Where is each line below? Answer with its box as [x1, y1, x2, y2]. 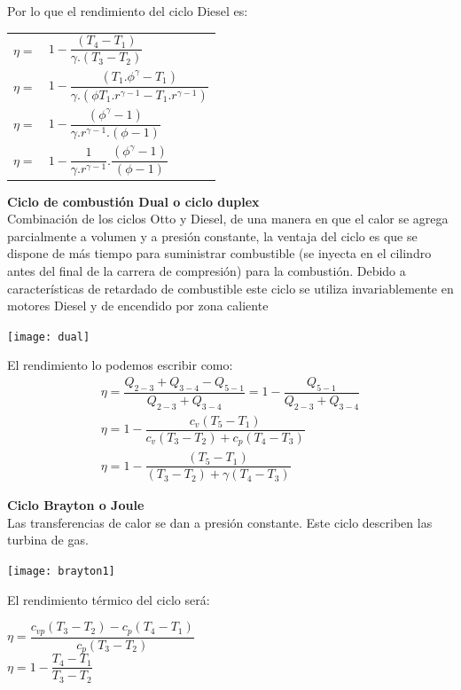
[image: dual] [7, 330, 90, 343]
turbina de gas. [7, 530, 89, 549]
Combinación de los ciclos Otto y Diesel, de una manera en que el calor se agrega [7, 209, 449, 228]
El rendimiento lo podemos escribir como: [7, 356, 233, 374]
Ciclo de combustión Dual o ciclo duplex [7, 192, 260, 210]
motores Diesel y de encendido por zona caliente [7, 296, 269, 315]
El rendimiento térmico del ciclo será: [7, 590, 210, 608]
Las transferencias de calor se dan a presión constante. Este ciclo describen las [7, 513, 433, 531]
